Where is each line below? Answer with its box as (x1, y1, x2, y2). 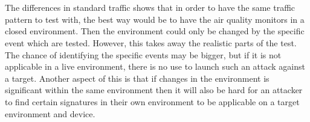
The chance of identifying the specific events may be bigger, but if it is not (5, 48, 282, 61)
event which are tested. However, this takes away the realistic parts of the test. (5, 36, 297, 49)
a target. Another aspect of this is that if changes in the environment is (5, 72, 270, 84)
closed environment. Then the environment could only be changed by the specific (5, 25, 305, 37)
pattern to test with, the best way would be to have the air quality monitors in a (5, 13, 305, 25)
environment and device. (5, 107, 95, 120)
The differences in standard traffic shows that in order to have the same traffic (5, 1, 295, 14)
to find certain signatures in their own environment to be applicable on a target (5, 95, 300, 108)
